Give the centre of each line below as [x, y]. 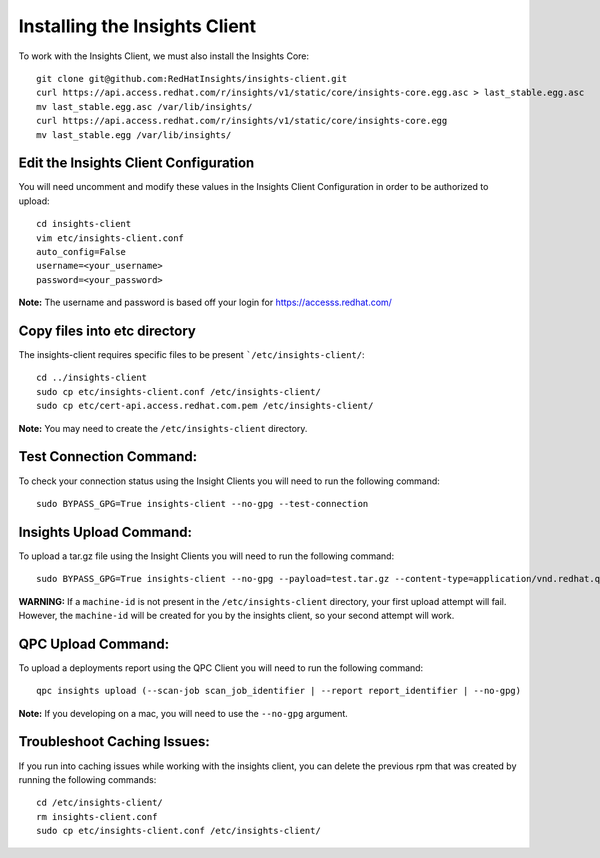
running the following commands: [87, 779]
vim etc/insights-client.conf [110, 238]
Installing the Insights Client [137, 26]
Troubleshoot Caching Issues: [114, 741]
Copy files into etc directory [107, 330]
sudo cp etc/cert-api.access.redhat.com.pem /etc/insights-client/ [205, 406]
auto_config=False [81, 251]
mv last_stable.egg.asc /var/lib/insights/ [144, 106]
